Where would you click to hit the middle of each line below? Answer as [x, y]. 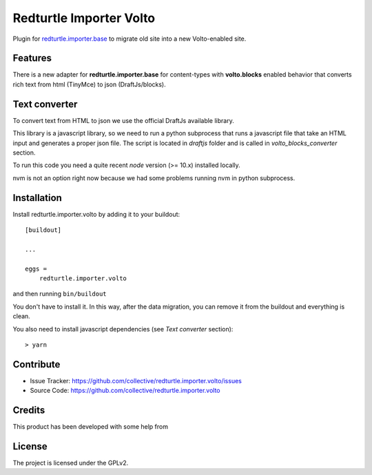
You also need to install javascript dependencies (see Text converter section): [123, 329]
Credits [29, 410]
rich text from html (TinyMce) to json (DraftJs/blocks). [90, 84]
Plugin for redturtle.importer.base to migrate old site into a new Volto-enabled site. [130, 39]
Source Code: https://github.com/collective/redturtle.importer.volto [125, 391]
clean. [21, 316]
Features [32, 58]
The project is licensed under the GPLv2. [71, 463]
